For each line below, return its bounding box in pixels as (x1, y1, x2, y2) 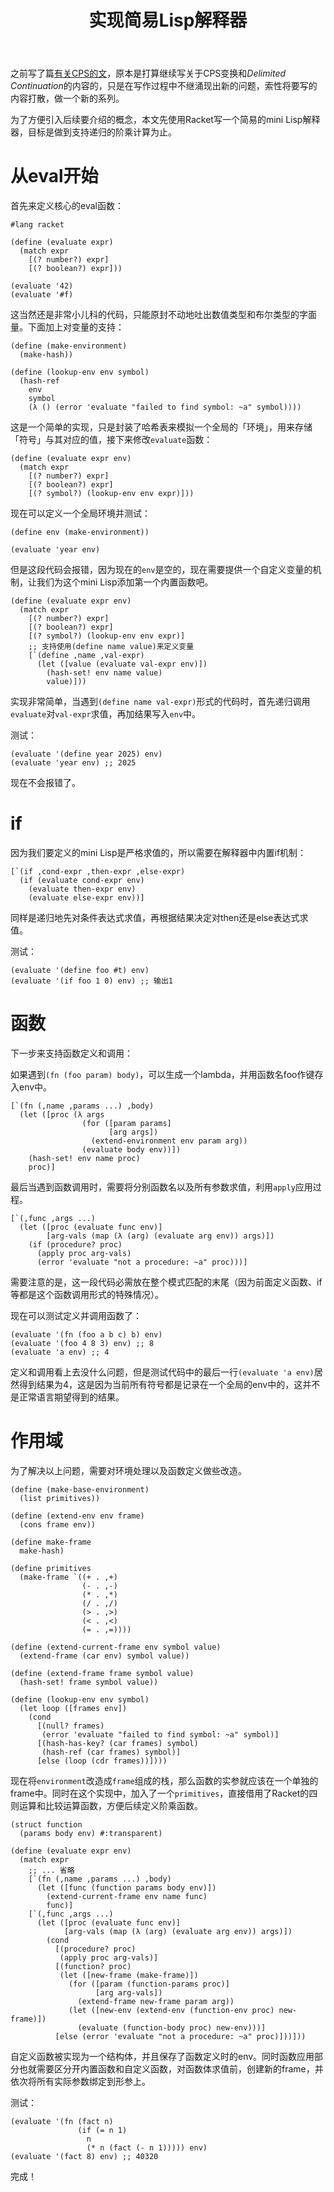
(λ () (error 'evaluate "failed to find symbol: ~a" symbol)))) (28, 402, 302, 413)
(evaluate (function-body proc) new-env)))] (77, 2022, 267, 2033)
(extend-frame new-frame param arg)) (77, 1996, 235, 2006)
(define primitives (10, 1563, 92, 1573)
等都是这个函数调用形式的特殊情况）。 (10, 1289, 164, 1300)
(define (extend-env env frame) (10, 1511, 145, 1521)
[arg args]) (108, 1127, 159, 1137)
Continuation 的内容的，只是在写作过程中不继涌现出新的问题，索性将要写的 (10, 80, 318, 92)
